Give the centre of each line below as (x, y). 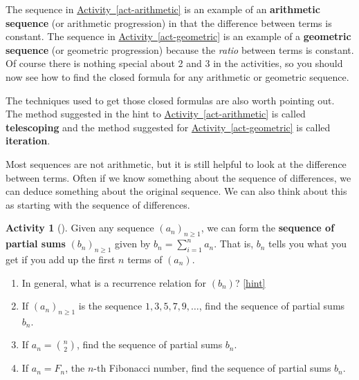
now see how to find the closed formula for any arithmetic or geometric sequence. (177, 76)
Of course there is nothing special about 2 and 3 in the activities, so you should (174, 63)
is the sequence (110, 306)
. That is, (234, 244)
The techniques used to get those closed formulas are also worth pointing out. (170, 100)
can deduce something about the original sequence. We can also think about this (176, 191)
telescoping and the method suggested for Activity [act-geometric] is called (168, 127)
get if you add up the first (61, 259)
